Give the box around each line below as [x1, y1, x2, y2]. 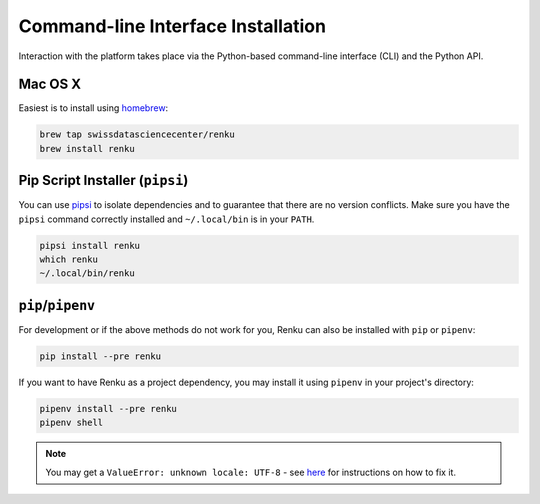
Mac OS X [18, 76, 82, 93]
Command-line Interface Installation [18, 15, 327, 37]
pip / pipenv [18, 296, 95, 314]
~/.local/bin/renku [39, 268, 135, 279]
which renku [39, 254, 99, 265]
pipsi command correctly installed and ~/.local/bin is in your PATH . [18, 213, 315, 225]
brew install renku [39, 143, 135, 154]
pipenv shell [39, 417, 104, 429]
